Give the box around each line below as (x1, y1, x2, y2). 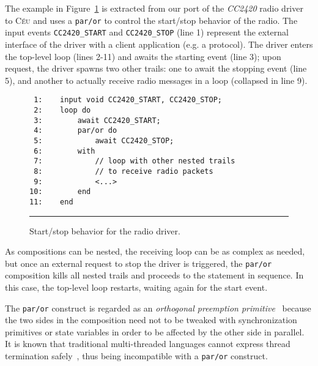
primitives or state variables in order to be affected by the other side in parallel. (5, 325, 305, 338)
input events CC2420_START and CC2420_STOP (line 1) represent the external (5, 26, 289, 39)
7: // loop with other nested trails (34, 157, 235, 166)
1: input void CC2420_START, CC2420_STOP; (34, 95, 222, 105)
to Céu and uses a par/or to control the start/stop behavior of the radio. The (5, 13, 298, 26)
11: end (29, 197, 73, 206)
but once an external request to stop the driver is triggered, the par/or (5, 256, 272, 269)
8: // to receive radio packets (34, 166, 213, 176)
